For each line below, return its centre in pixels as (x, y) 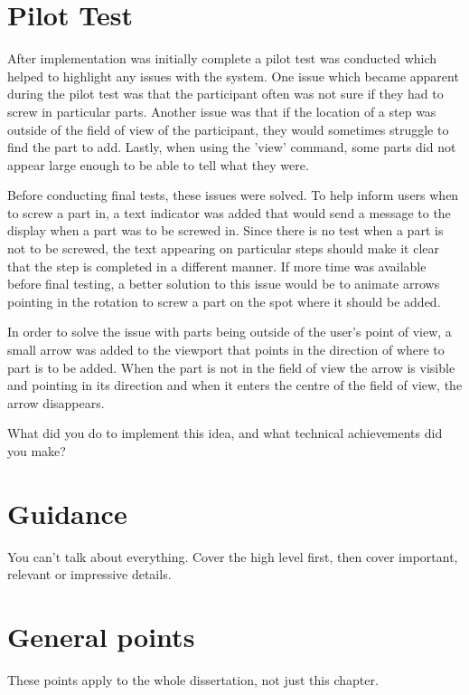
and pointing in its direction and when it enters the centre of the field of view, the (235, 385)
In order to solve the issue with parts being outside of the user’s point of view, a (230, 332)
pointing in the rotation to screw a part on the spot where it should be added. (224, 301)
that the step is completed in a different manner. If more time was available (217, 266)
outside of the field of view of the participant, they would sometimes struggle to (228, 129)
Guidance (67, 513)
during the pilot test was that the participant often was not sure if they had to (225, 94)
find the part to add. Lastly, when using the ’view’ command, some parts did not (232, 147)
